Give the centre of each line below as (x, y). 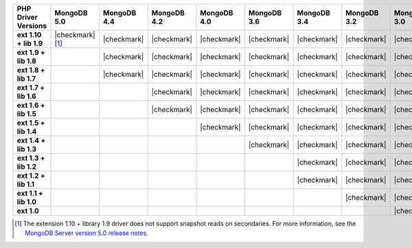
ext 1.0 (28, 211)
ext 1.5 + (31, 123)
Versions (32, 26)
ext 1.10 (29, 35)
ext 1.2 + (31, 176)
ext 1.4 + (31, 140)
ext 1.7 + (31, 88)
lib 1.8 (27, 61)
